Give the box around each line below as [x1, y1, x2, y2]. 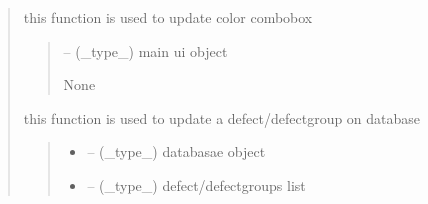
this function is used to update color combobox [23, 7, 313, 27]
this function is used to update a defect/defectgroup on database [23, 107, 421, 128]
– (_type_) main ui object [63, 40, 228, 61]
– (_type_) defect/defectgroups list [87, 174, 306, 195]
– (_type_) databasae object [87, 141, 266, 162]
